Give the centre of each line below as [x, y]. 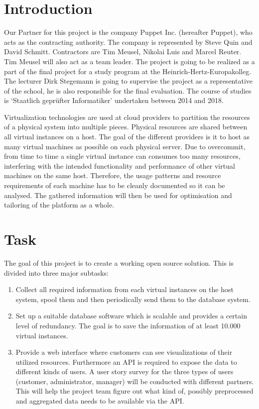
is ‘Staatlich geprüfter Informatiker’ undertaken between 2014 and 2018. [114, 100]
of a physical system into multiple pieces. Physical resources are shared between [126, 127]
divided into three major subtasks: [56, 272]
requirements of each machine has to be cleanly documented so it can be [115, 185]
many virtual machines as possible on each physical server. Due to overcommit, [125, 146]
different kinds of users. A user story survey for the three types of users [125, 371]
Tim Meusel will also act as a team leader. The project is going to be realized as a [129, 61]
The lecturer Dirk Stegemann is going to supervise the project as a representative [128, 81]
